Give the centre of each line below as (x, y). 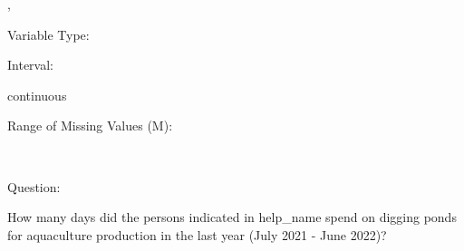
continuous (37, 95)
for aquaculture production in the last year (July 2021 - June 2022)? (197, 234)
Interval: (30, 65)
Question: (34, 186)
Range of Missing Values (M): (90, 125)
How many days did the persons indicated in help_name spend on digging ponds (232, 217)
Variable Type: (48, 34)
